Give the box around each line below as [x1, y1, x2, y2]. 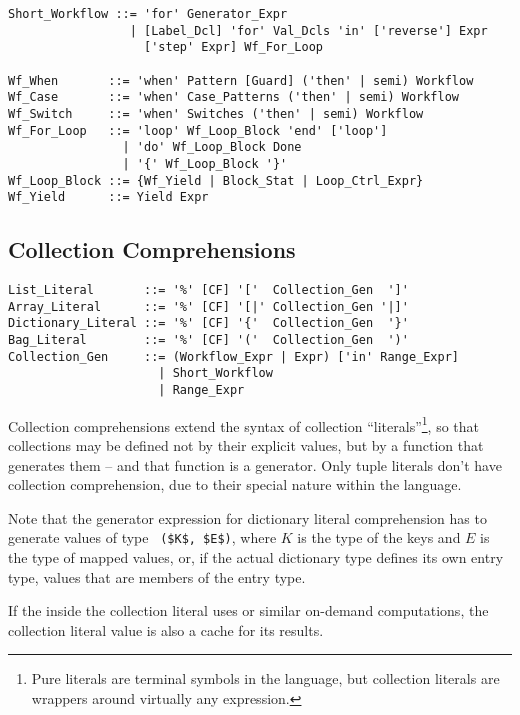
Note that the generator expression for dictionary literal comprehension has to [8, 507, 487, 528]
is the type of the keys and [297, 527, 461, 548]
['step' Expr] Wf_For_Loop [144, 40, 324, 55]
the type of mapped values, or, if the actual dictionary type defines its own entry [8, 546, 504, 567]
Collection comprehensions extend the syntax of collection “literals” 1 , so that [8, 412, 480, 436]
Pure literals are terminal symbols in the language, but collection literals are [31, 668, 500, 689]
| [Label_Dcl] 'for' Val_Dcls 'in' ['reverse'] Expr [129, 23, 488, 38]
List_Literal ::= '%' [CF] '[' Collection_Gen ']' [8, 283, 409, 298]
